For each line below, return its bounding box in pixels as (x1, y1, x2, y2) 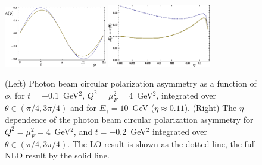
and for (70, 101, 97, 113)
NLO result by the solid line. (5, 149, 110, 161)
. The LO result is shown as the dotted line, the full (67, 137, 257, 150)
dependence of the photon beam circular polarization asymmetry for (5, 113, 254, 126)
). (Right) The (184, 101, 237, 113)
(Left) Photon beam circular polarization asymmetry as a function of (5, 77, 257, 90)
